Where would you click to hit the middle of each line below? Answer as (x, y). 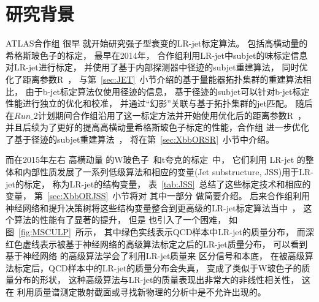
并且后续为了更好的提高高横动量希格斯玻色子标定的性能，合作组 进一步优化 (157, 127)
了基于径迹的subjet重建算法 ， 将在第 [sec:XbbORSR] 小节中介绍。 (140, 139)
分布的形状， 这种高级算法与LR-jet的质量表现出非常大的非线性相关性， (156, 280)
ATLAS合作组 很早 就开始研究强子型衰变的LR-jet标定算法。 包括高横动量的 (157, 43)
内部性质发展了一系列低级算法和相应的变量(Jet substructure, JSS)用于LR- (168, 172)
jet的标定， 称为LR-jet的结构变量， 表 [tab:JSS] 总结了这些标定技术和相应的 (158, 183)
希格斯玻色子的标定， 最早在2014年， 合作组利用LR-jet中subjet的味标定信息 (157, 55)
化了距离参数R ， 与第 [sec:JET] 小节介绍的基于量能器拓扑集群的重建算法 (154, 79)
